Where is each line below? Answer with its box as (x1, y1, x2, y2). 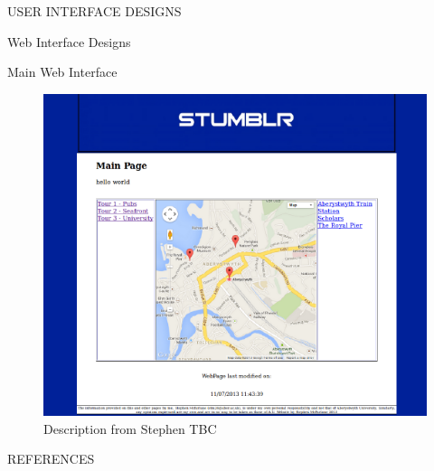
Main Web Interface (7, 62, 118, 81)
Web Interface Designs (7, 32, 131, 51)
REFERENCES (7, 449, 95, 468)
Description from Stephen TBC (43, 419, 217, 438)
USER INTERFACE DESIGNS (7, 2, 182, 20)
